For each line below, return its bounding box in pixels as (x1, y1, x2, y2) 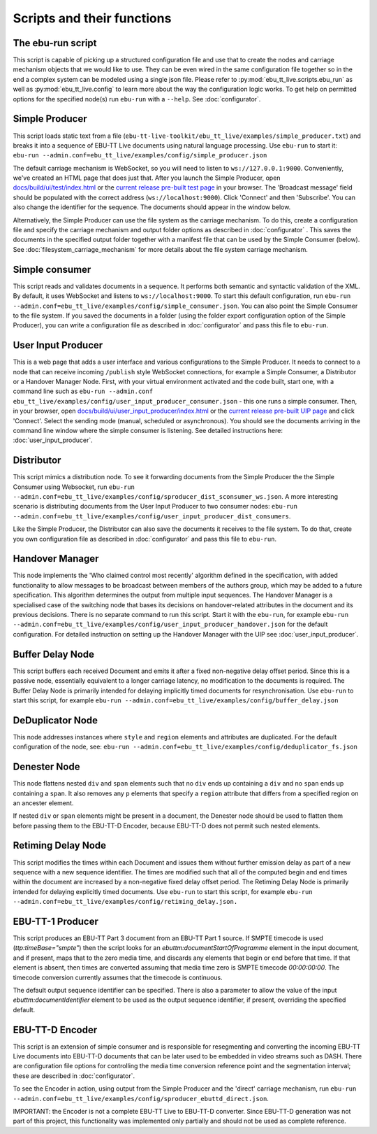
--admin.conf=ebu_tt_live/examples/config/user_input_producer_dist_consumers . (13, 511, 291, 520)
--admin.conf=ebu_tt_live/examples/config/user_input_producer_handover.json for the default (13, 620, 328, 629)
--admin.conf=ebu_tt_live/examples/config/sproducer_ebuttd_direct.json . (13, 1094, 269, 1103)
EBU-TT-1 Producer (13, 915, 99, 927)
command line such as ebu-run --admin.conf (13, 387, 154, 395)
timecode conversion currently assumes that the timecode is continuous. (13, 973, 223, 981)
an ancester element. (13, 798, 74, 807)
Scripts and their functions (13, 10, 172, 26)
